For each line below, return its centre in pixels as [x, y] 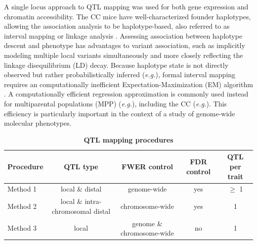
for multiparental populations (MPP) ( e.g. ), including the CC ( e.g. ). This [115, 103]
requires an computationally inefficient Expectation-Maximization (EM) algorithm [128, 84]
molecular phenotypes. [38, 123]
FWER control [147, 166]
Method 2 [22, 206]
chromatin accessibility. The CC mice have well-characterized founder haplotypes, [128, 16]
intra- [93, 201]
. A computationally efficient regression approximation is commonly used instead [126, 94]
